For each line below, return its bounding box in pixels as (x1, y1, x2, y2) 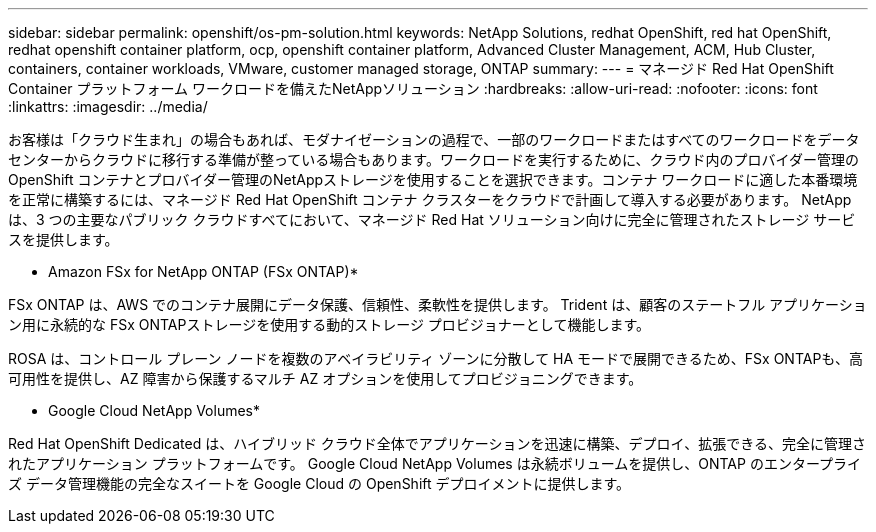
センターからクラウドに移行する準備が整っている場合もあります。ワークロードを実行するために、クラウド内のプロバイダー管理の (8, 151, 859, 168)
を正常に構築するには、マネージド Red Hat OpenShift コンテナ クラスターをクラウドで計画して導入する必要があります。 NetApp (8, 191, 852, 208)
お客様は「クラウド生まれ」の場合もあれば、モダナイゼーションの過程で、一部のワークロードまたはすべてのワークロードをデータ (8, 131, 860, 148)
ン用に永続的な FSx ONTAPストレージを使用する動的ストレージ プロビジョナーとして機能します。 (8, 316, 651, 333)
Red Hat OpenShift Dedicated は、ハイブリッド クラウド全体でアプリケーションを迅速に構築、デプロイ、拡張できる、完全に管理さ (8, 435, 866, 452)
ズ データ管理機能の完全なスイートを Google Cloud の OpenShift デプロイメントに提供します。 (8, 475, 631, 492)
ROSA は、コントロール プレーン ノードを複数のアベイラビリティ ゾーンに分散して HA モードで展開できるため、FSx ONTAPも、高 (8, 350, 863, 367)
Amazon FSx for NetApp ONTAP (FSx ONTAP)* (48, 263, 359, 280)
